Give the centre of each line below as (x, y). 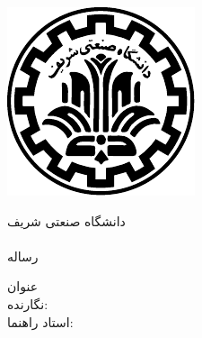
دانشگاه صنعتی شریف (66, 220)
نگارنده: (28, 303)
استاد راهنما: (40, 321)
